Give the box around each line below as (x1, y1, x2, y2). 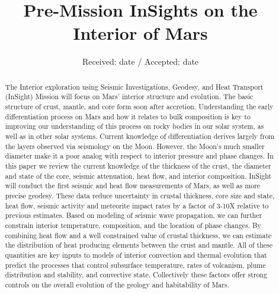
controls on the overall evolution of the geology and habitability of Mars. (5, 279, 229, 289)
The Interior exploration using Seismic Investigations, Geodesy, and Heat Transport (5, 81, 264, 91)
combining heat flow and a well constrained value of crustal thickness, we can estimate (5, 230, 272, 240)
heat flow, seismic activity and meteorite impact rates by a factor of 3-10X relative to (5, 200, 269, 210)
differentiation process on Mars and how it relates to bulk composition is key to (5, 111, 251, 121)
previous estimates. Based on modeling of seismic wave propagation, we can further (5, 210, 262, 220)
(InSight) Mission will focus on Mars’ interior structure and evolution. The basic (5, 91, 254, 102)
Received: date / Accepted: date (82, 55, 199, 68)
